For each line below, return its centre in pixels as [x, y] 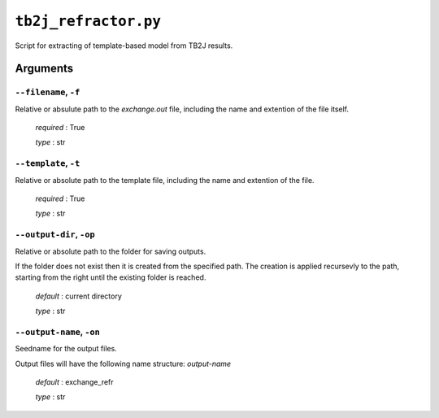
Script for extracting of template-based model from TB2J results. [124, 46]
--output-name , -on [58, 332]
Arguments [44, 69]
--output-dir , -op [55, 234]
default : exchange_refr [74, 382]
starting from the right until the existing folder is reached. [111, 277]
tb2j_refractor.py [88, 21]
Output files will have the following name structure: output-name [123, 364]
